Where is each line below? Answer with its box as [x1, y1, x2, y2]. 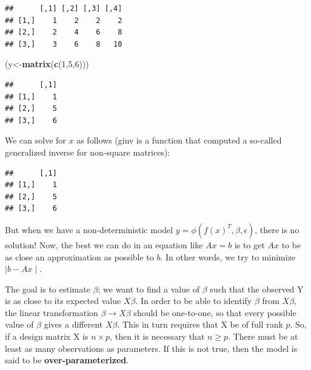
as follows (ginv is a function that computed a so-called [76, 134, 282, 147]
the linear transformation [5, 306, 98, 319]
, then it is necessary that [110, 330, 205, 343]
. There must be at [228, 330, 298, 343]
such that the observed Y [210, 282, 304, 295]
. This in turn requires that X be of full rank [117, 318, 283, 331]
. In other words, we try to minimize [160, 250, 296, 263]
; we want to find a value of [98, 282, 200, 295]
